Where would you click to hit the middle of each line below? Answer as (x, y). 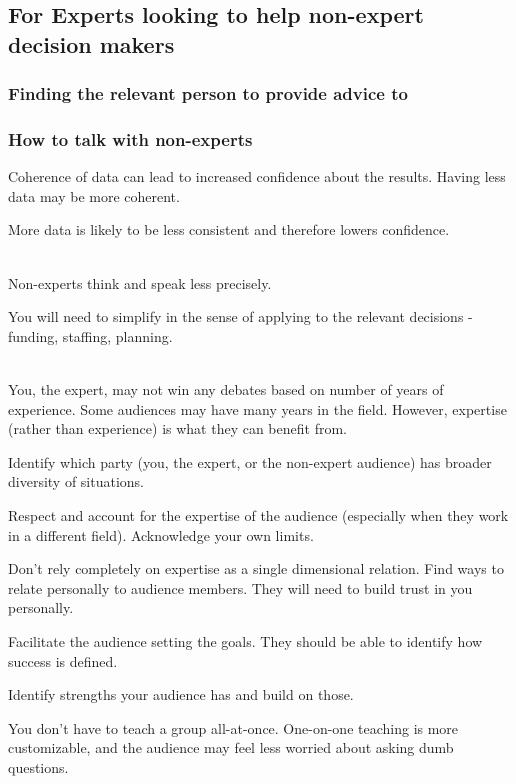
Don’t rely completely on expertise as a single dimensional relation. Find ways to (256, 568)
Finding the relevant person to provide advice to (208, 93)
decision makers (91, 43)
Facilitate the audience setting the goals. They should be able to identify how (245, 640)
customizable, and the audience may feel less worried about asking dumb (231, 747)
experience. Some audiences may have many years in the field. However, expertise (257, 408)
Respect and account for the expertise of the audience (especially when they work (258, 514)
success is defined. (63, 660)
